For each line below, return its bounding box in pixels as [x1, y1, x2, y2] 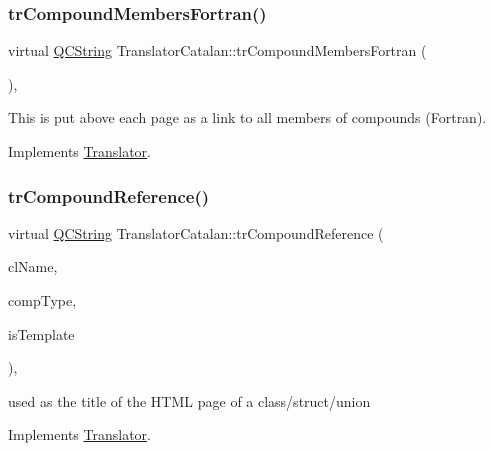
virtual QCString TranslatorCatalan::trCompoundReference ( [8, 222, 384, 243]
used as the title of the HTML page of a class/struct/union [8, 390, 371, 411]
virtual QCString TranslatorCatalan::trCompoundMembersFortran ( [8, 40, 427, 61]
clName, [8, 256, 58, 277]
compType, [8, 290, 77, 310]
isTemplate [8, 323, 75, 344]
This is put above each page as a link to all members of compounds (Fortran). [8, 107, 487, 128]
